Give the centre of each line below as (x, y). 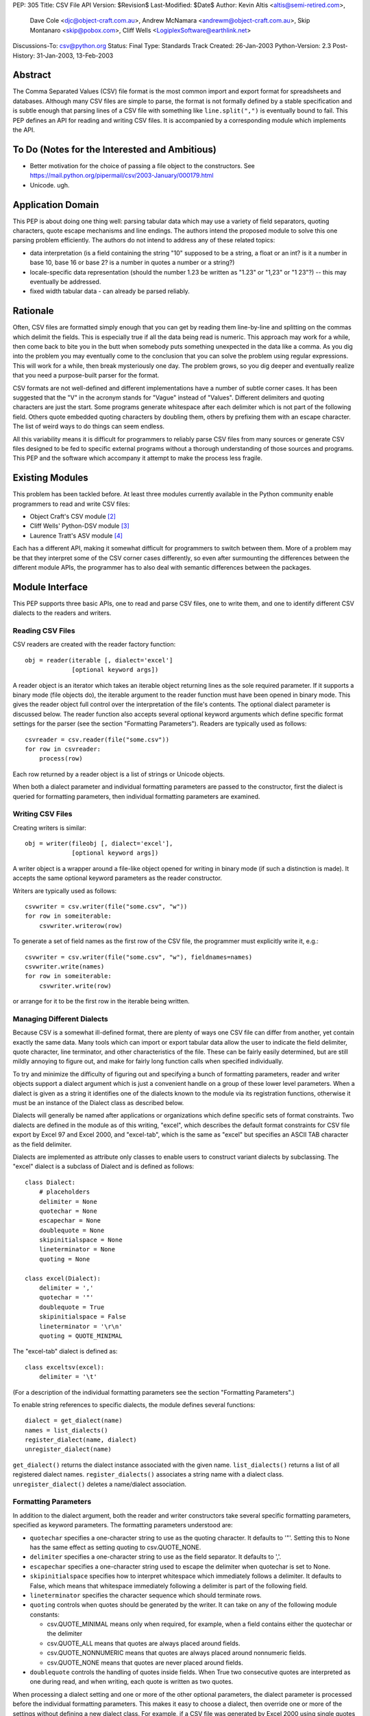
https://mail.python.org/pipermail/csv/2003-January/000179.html (122, 176)
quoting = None (64, 1259)
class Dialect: (50, 1182)
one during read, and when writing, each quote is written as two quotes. (132, 1682)
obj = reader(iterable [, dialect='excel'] (99, 660)
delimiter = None (68, 1202)
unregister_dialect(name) (69, 1449)
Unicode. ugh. (50, 185)
